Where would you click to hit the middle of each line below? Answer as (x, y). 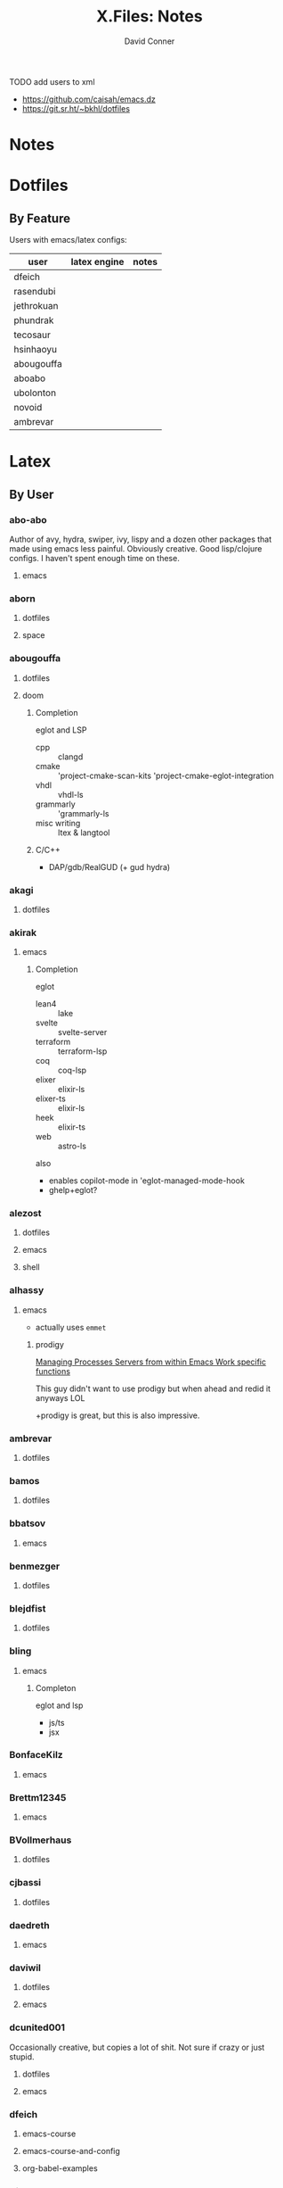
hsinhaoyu (36, 350)
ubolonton (35, 393)
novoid (28, 408)
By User (32, 494)
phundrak (34, 320)
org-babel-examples (60, 2168)
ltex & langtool (84, 833)
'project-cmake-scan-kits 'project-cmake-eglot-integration (166, 775)
